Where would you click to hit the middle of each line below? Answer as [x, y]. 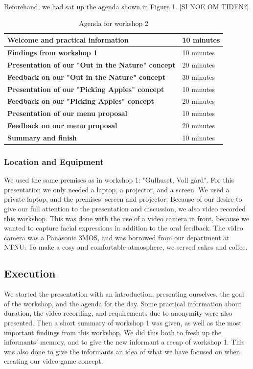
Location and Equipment [54, 161]
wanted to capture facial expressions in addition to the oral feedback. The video [124, 228]
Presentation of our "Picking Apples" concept [86, 89]
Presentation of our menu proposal [68, 113]
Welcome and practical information [68, 40]
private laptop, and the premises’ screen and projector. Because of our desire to [123, 199]
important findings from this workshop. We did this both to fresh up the [113, 332]
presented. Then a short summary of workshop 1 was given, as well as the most [123, 322]
